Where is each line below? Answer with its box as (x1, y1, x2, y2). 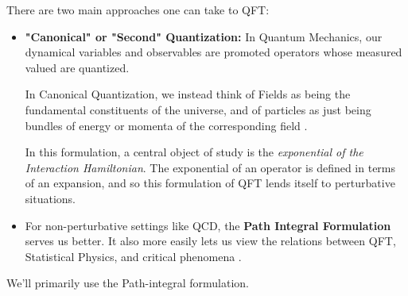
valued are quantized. (25, 59, 130, 75)
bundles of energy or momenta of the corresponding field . (25, 117, 308, 133)
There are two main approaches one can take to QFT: (6, 2, 270, 17)
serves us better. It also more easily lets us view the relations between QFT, (25, 233, 396, 249)
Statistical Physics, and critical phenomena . (25, 248, 242, 264)
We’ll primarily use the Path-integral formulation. (6, 275, 249, 291)
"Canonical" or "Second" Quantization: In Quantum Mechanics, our (25, 28, 383, 44)
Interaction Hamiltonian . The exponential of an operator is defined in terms (25, 159, 396, 175)
